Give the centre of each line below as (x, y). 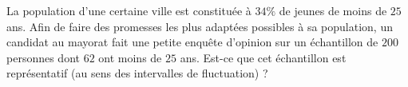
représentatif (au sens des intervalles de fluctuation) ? (137, 73)
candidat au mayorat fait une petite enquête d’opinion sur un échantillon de (192, 42)
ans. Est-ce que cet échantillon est (263, 57)
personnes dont (43, 57)
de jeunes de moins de (333, 10)
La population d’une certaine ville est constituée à (129, 10)
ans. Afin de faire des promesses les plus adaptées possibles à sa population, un (200, 26)
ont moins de (130, 57)
